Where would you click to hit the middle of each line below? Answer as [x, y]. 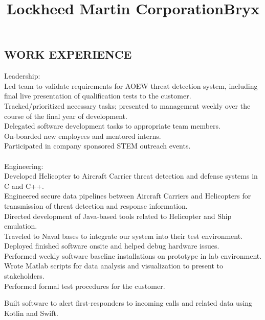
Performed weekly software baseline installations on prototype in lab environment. [133, 255]
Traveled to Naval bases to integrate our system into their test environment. [124, 236]
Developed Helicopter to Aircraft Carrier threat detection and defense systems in [131, 176]
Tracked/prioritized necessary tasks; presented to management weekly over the [127, 105]
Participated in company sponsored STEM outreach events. [97, 146]
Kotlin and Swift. [31, 313]
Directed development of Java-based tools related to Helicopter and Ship [118, 216]
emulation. [21, 226]
